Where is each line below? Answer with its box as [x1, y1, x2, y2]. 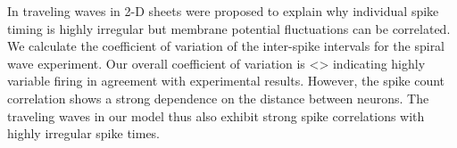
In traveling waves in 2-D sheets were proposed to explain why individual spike [7, 2, 439, 20]
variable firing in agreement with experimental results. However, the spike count [7, 71, 445, 90]
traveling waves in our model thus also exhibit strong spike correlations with [7, 106, 425, 125]
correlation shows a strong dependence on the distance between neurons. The [7, 88, 429, 107]
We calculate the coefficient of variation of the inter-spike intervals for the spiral [7, 37, 445, 55]
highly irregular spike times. [7, 124, 161, 143]
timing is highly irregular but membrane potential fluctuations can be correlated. [7, 19, 451, 37]
